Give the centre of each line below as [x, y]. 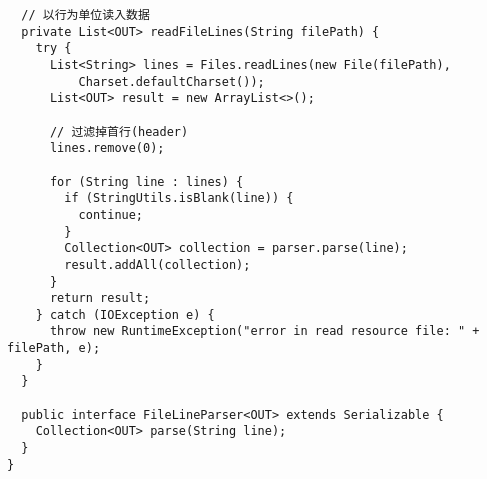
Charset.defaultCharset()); [171, 81]
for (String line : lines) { [146, 181]
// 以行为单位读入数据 [85, 15]
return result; [100, 298]
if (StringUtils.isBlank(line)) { [179, 198]
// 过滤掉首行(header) [119, 131]
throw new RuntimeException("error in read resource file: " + [264, 331]
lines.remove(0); [107, 148]
